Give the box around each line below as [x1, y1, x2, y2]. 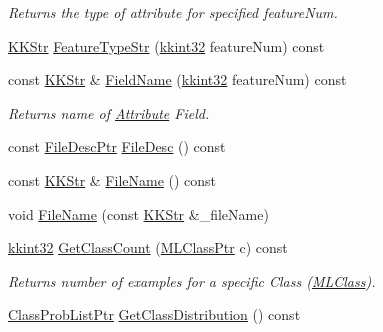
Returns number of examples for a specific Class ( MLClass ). [8, 270, 376, 291]
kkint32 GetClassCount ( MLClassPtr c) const [8, 237, 288, 258]
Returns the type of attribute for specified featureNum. [8, 2, 338, 22]
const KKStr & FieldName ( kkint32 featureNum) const [8, 69, 347, 90]
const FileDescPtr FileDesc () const [8, 136, 226, 157]
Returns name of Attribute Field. [8, 102, 210, 123]
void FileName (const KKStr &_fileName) [8, 203, 269, 224]
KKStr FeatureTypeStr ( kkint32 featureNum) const [8, 35, 325, 56]
